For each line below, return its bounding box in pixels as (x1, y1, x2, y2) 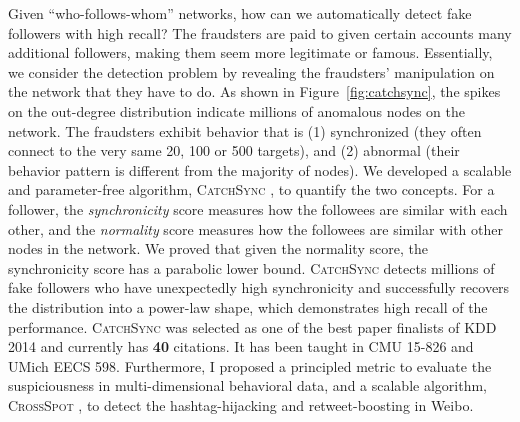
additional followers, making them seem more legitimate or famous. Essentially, (8, 42, 493, 63)
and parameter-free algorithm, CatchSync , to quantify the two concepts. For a (8, 179, 495, 200)
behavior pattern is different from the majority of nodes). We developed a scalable (8, 159, 512, 180)
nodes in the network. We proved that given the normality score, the (8, 238, 428, 259)
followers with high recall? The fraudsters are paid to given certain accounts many (8, 22, 512, 43)
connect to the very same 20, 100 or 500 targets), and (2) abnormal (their (8, 140, 460, 161)
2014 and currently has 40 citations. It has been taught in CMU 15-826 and (8, 336, 474, 357)
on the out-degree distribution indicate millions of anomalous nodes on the (8, 100, 465, 121)
